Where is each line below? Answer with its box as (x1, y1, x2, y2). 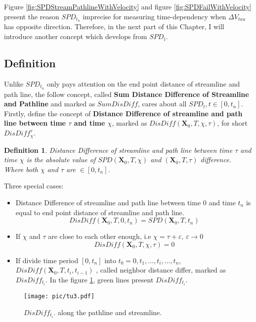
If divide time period (15, 255, 79, 265)
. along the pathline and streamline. (53, 307, 162, 317)
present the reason (4, 11, 59, 21)
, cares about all (137, 98, 187, 109)
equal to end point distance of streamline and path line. (15, 207, 184, 217)
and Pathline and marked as (4, 98, 95, 109)
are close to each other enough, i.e (48, 231, 151, 241)
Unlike (4, 78, 24, 89)
